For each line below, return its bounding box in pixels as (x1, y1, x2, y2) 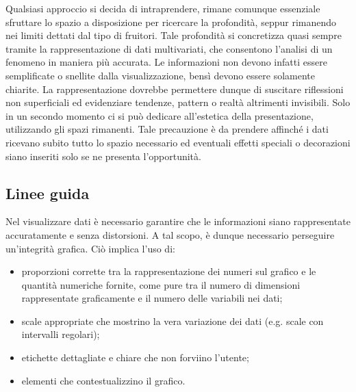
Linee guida (5, 182, 90, 203)
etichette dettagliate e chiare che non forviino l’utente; (21, 350, 249, 365)
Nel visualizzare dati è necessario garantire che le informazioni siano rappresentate (5, 214, 351, 228)
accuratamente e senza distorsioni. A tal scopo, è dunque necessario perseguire (5, 227, 335, 241)
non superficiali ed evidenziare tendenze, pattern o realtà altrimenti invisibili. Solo (5, 95, 351, 109)
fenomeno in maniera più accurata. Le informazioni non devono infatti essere (5, 55, 327, 69)
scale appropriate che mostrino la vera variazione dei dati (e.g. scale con (21, 313, 324, 328)
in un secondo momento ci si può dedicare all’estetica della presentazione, (5, 108, 314, 122)
